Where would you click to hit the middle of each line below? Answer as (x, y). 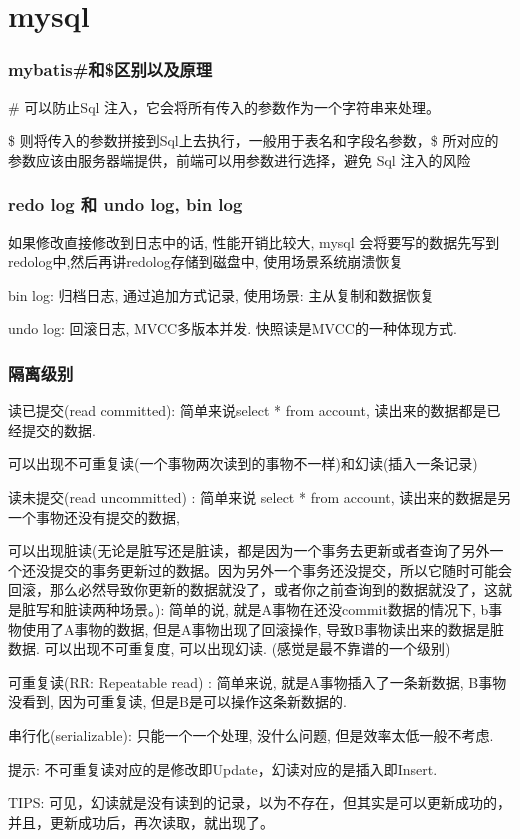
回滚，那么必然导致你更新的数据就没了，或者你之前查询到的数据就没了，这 (253, 589)
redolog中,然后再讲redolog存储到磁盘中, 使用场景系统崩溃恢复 (206, 261)
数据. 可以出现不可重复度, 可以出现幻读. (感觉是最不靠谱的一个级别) (229, 648)
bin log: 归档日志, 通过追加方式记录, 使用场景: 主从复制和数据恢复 (221, 294)
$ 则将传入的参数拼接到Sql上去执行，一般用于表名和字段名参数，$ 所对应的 (253, 140)
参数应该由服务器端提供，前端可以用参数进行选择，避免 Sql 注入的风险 (239, 159)
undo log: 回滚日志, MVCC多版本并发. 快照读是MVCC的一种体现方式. (232, 328)
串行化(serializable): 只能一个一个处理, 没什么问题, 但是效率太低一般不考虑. (251, 734)
